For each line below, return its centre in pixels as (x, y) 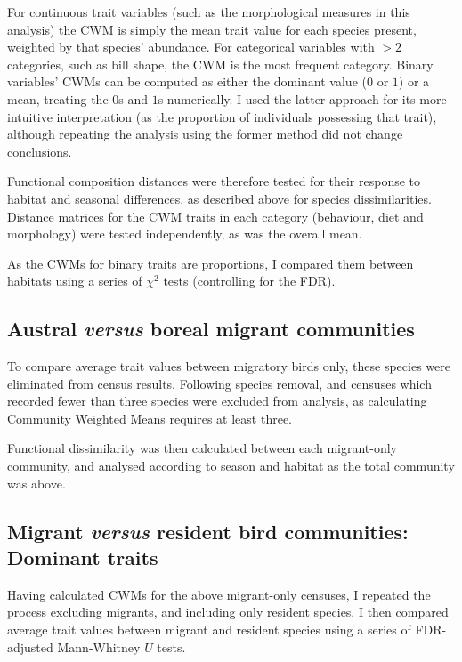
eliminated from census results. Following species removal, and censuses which (219, 383)
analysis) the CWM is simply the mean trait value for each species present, (212, 29)
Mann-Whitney (99, 646)
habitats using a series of (75, 281)
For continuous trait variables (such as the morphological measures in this (209, 12)
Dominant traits (83, 557)
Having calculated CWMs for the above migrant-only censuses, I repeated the (219, 594)
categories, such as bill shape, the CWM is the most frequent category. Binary (220, 64)
